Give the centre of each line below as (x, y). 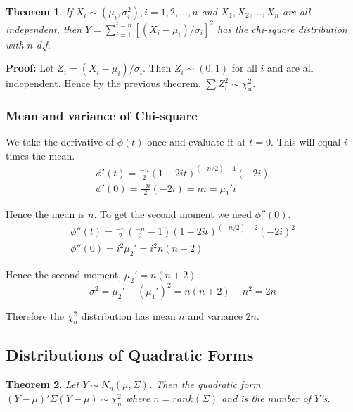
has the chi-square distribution (282, 28)
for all (244, 68)
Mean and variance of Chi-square (102, 115)
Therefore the (35, 316)
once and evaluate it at (197, 142)
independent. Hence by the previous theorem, (103, 83)
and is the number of (266, 398)
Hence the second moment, (64, 274)
